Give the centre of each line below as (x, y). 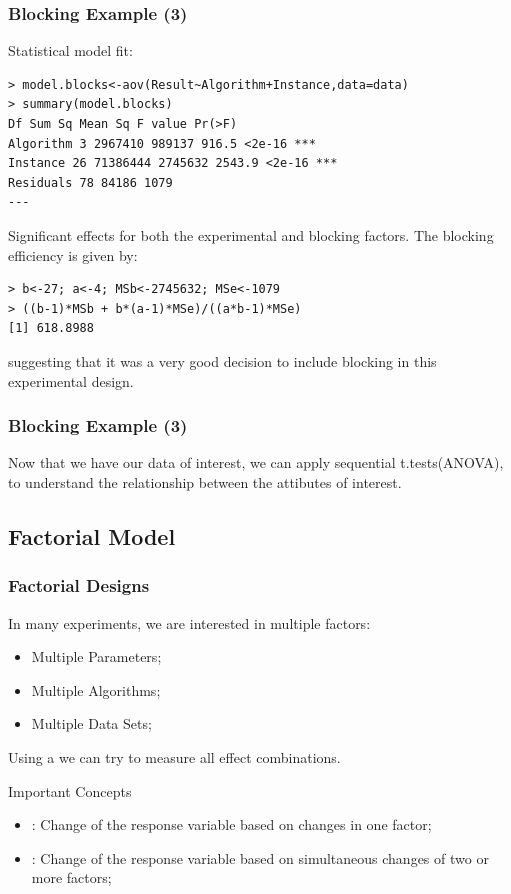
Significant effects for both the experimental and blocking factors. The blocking (251, 234)
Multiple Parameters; (96, 656)
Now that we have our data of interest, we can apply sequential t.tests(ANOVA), (256, 462)
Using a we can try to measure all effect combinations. (174, 756)
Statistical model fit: (70, 50)
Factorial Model (92, 535)
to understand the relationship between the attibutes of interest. (205, 481)
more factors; (71, 877)
